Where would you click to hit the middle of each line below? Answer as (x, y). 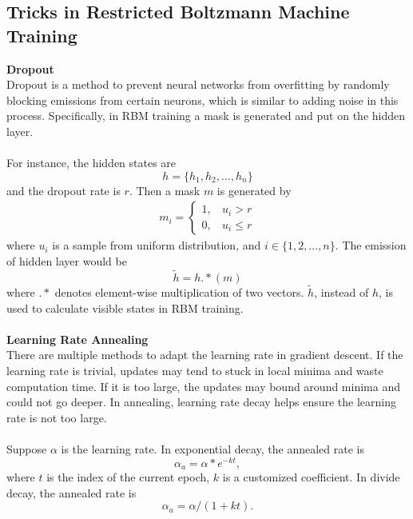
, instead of (342, 292)
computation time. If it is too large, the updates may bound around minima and (203, 386)
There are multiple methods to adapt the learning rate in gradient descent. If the (205, 355)
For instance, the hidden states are (91, 163)
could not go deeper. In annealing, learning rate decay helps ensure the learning (202, 402)
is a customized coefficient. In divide (311, 477)
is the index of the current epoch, (128, 477)
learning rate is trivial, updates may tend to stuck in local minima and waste (195, 370)
